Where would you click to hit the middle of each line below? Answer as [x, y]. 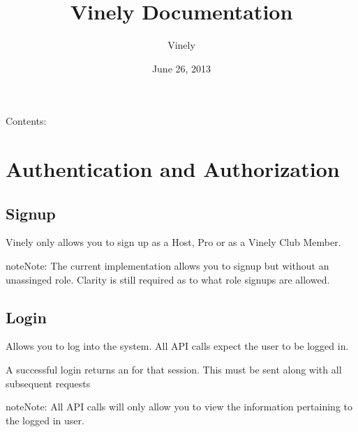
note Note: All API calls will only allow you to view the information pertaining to [179, 407]
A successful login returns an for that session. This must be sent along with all [174, 370]
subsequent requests [48, 383]
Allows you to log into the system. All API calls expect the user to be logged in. [177, 346]
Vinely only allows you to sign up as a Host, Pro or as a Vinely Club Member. [173, 242]
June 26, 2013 [181, 68]
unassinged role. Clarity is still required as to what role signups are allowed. [168, 279]
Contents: [26, 121]
